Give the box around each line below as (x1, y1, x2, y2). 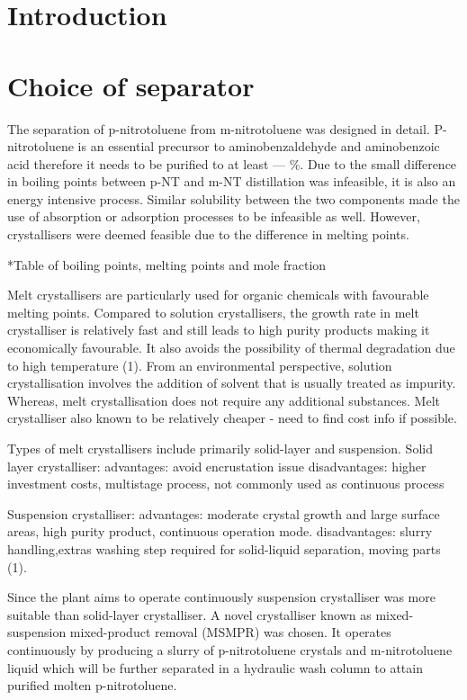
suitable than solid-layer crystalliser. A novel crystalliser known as (7, 605, 372, 624)
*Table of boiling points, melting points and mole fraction (7, 255, 327, 274)
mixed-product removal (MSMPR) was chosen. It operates (69, 623, 391, 642)
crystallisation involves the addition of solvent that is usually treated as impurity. (7, 373, 456, 392)
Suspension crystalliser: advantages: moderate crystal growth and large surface (7, 504, 440, 523)
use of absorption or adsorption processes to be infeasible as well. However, (7, 207, 420, 226)
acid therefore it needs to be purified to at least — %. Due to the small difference (7, 154, 457, 173)
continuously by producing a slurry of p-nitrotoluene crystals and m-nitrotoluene (7, 640, 453, 659)
